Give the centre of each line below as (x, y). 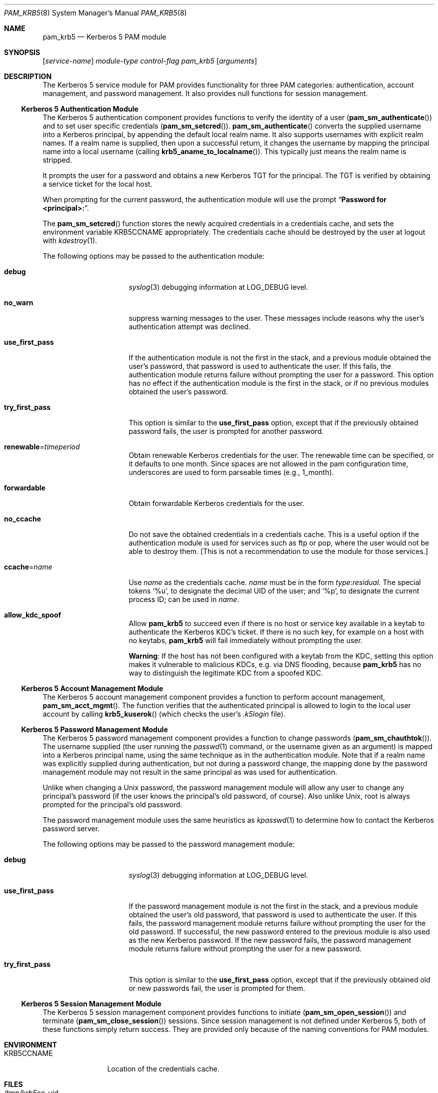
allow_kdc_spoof (33, 615)
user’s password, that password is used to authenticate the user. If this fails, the (260, 366)
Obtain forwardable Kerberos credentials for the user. (216, 503)
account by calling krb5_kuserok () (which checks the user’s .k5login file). (164, 714)
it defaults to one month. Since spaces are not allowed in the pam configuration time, (268, 464)
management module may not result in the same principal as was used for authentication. (190, 772)
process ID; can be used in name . (184, 599)
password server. (71, 829)
